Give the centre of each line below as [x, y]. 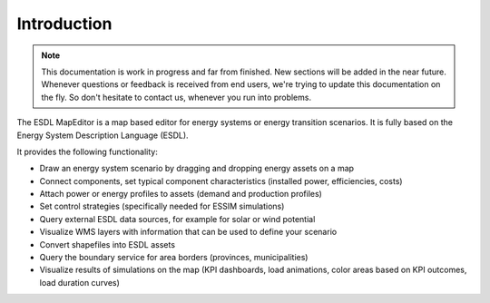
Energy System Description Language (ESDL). [103, 135]
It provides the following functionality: [87, 151]
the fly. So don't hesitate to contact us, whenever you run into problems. [176, 97]
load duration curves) [79, 282]
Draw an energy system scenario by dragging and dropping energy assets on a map [196, 169]
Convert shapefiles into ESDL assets [108, 244]
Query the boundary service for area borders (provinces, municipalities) [174, 258]
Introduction [64, 24]
